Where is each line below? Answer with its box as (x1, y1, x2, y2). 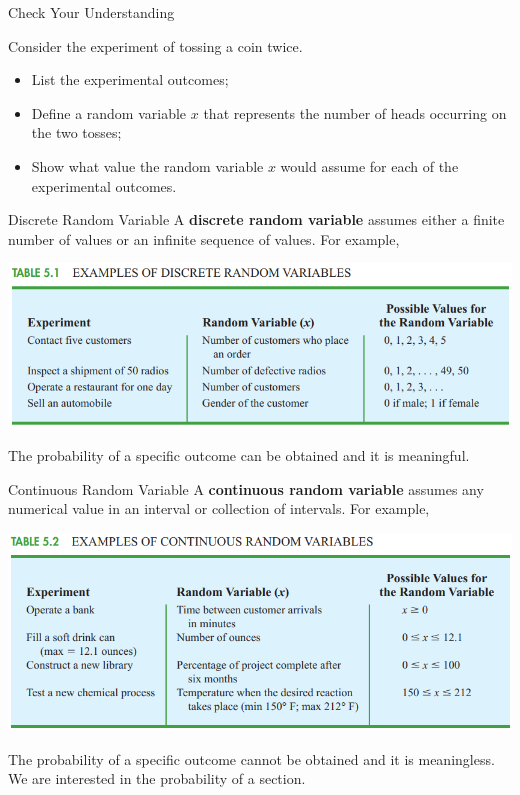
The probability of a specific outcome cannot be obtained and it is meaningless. (8, 748, 495, 769)
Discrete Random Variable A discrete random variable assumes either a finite (8, 209, 505, 230)
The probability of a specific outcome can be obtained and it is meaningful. (8, 444, 470, 465)
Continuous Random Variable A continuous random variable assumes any (8, 478, 484, 499)
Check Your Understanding (8, 2, 175, 22)
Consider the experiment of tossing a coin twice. (8, 35, 303, 56)
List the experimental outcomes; (31, 69, 229, 90)
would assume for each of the (280, 155, 459, 176)
